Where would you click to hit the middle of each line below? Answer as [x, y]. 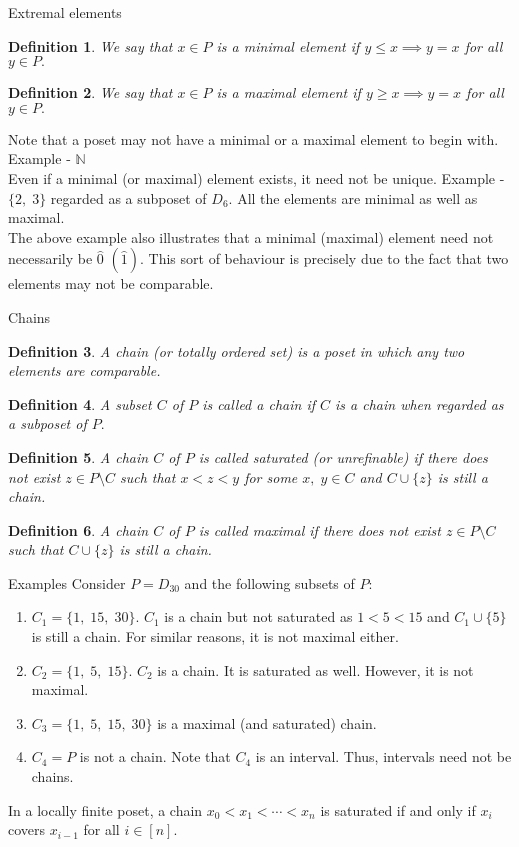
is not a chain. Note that [155, 756]
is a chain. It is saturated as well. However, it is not [315, 669]
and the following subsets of [269, 582]
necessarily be [50, 258]
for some [271, 476]
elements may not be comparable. [111, 283]
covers [27, 829]
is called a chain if [258, 403]
